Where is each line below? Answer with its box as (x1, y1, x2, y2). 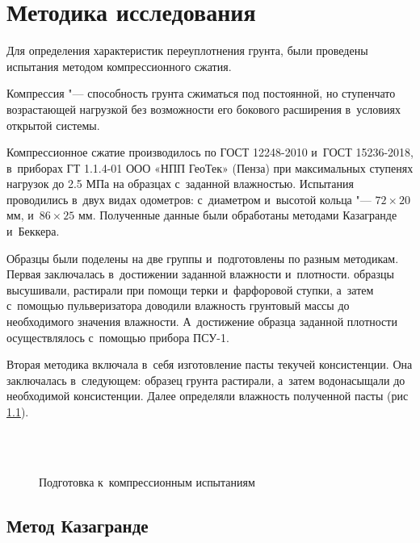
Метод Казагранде (6, 512, 149, 537)
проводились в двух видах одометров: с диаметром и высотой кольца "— (6, 190, 372, 207)
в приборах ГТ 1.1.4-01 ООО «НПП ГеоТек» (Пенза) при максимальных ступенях (6, 159, 414, 176)
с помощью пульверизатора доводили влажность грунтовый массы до (6, 297, 350, 314)
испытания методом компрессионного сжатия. (6, 57, 232, 74)
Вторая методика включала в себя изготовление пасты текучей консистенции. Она (6, 356, 413, 373)
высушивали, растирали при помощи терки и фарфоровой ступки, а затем (6, 281, 374, 298)
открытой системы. (6, 116, 100, 133)
